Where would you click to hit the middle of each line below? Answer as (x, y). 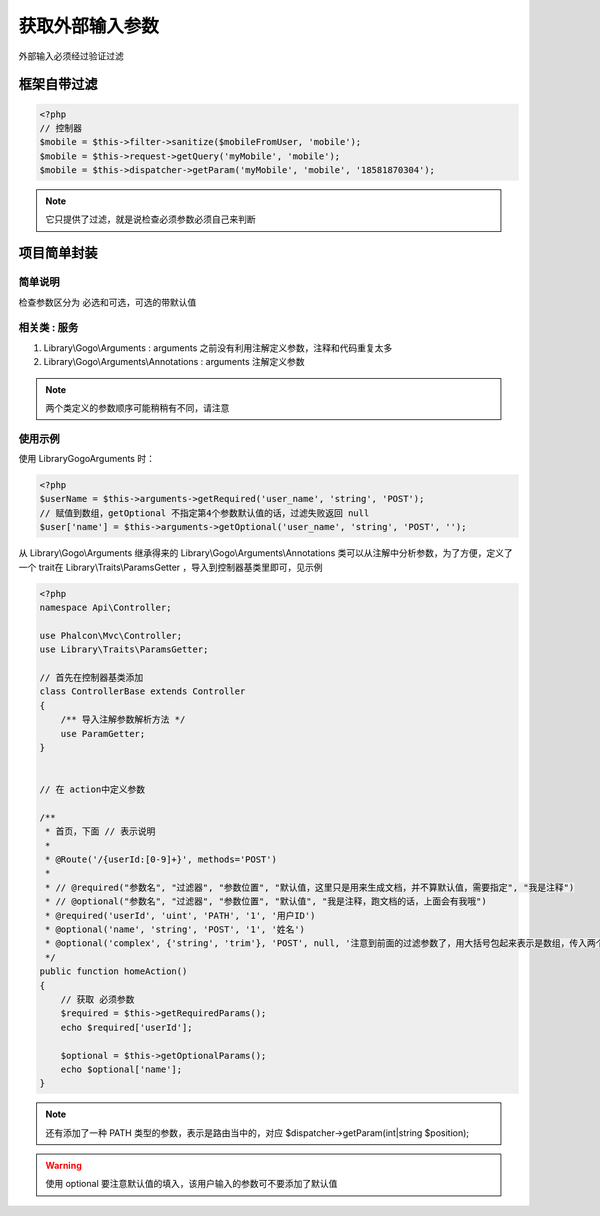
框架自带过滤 (58, 84)
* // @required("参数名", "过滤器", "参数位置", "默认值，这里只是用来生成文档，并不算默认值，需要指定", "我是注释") (310, 887)
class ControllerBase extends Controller (142, 691)
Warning (63, 1166)
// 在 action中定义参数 (92, 789)
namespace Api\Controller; (105, 607)
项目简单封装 (58, 253)
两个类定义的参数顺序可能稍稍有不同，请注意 (137, 407)
